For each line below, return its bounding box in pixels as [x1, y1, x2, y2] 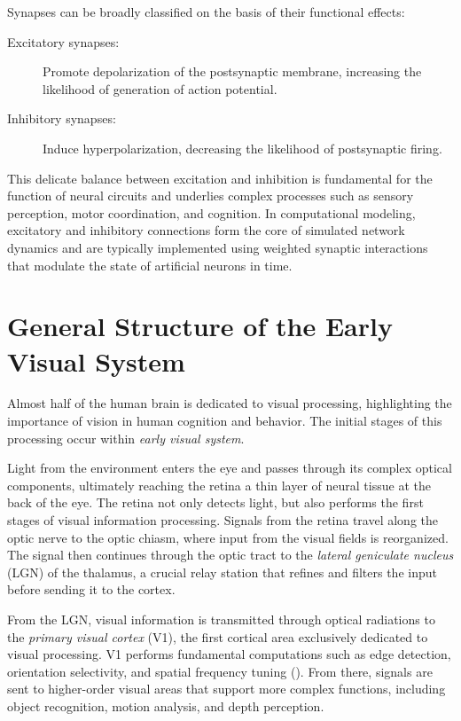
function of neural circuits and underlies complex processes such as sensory [7, 186, 414, 205]
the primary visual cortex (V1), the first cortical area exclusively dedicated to [7, 627, 428, 646]
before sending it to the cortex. [7, 580, 176, 599]
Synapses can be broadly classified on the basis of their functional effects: [7, 3, 405, 20]
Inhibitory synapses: [7, 109, 116, 128]
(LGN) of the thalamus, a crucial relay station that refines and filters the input [7, 562, 437, 581]
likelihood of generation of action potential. [43, 79, 277, 98]
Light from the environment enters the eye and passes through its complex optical [7, 458, 452, 477]
